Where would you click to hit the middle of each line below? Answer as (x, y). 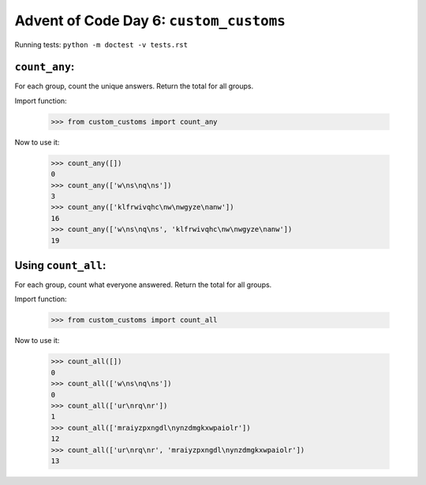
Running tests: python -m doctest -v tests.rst (101, 44)
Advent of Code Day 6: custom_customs (150, 21)
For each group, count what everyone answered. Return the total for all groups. (143, 285)
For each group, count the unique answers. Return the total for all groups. (134, 86)
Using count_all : (60, 265)
